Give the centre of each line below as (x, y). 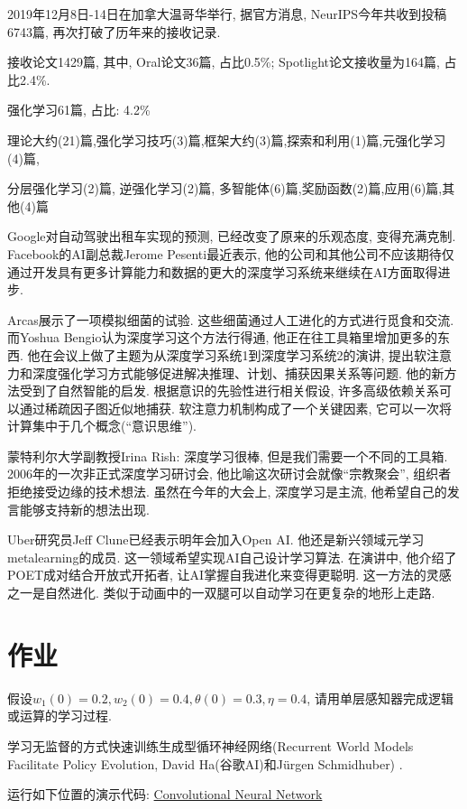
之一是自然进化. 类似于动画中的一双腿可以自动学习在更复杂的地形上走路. (221, 593)
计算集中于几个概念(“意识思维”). (102, 426)
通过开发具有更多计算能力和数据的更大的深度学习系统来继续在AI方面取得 (223, 271)
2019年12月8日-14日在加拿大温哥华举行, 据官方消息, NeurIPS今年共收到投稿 (227, 14)
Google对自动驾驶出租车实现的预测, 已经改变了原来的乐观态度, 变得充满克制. (232, 236)
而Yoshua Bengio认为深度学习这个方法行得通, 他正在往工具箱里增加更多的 (223, 337)
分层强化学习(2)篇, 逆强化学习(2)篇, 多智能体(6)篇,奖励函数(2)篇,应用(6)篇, (225, 188)
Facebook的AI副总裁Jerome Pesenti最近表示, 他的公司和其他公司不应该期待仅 (231, 253)
